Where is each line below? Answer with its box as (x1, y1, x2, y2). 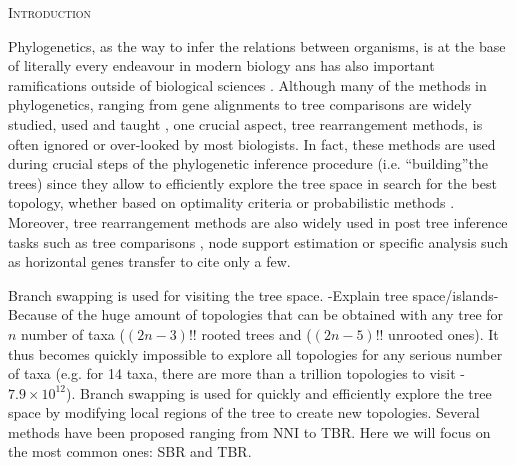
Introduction (8, 2, 92, 22)
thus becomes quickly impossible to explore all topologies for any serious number (8, 343, 503, 364)
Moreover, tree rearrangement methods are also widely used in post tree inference (8, 211, 508, 232)
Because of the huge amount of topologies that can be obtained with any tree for (8, 304, 504, 325)
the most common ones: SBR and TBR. (8, 441, 252, 462)
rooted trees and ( (201, 323, 312, 344)
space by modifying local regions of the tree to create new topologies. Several (8, 402, 480, 423)
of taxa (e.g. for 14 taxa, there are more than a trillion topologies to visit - (8, 363, 465, 384)
